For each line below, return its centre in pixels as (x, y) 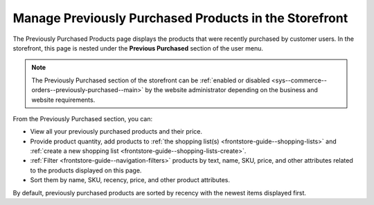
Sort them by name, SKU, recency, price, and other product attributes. (130, 180)
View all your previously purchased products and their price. (116, 132)
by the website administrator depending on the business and (232, 90)
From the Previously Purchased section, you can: (83, 118)
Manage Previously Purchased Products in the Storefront (180, 18)
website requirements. (63, 100)
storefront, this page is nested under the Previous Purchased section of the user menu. (138, 48)
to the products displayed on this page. (86, 170)
